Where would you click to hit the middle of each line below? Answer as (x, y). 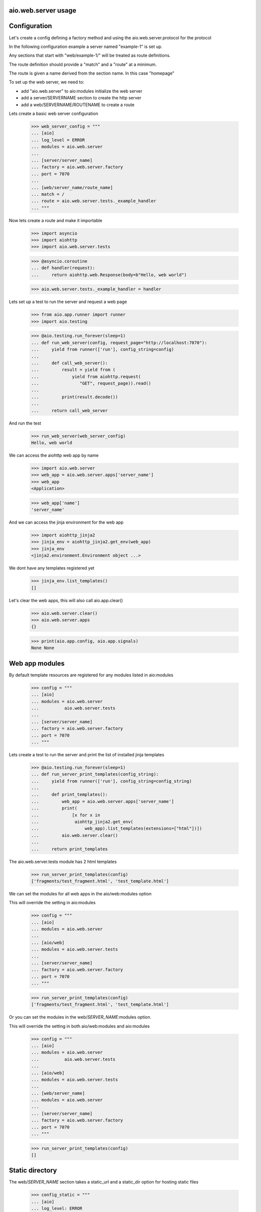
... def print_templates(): (70, 795)
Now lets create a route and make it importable (56, 220)
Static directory (33, 1171)
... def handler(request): (63, 268)
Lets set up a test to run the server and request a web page (68, 302)
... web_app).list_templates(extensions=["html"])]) (117, 829)
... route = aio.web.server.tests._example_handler (94, 201)
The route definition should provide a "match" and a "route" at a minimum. (83, 64)
